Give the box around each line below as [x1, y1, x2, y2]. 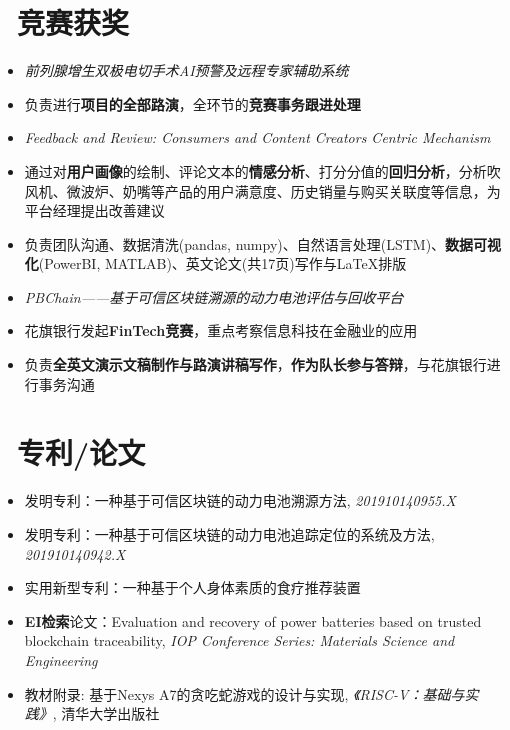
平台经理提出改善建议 [24, 200, 165, 221]
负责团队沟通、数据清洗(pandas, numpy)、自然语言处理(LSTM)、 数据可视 [24, 233, 502, 254]
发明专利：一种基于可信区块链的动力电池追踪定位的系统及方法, [24, 523, 435, 544]
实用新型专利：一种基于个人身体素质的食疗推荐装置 [24, 577, 361, 598]
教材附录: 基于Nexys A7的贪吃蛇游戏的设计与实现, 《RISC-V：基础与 [24, 683, 465, 704]
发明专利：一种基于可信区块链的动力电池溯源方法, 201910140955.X [24, 490, 456, 511]
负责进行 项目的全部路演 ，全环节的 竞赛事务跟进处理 [24, 93, 361, 114]
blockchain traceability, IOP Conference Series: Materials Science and [24, 630, 455, 651]
